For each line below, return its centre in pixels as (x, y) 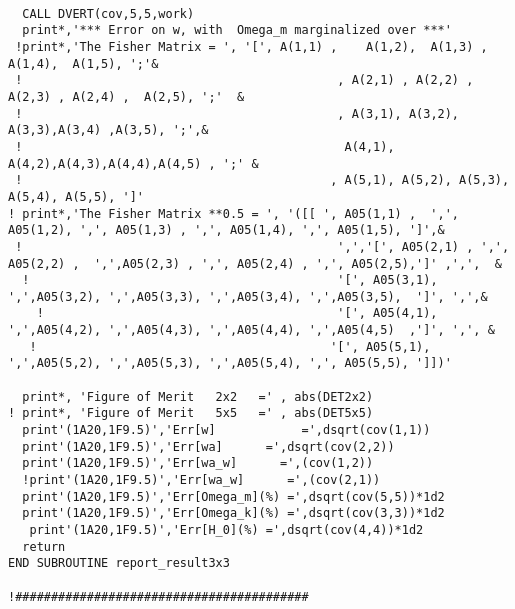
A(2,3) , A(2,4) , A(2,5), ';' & (126, 96)
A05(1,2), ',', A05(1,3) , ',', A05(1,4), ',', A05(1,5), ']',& (226, 230)
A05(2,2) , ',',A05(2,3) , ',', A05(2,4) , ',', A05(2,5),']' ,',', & (255, 263)
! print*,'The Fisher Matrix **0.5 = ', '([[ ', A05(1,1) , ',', (234, 213)
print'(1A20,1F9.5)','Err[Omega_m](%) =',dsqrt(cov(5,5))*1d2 (233, 496)
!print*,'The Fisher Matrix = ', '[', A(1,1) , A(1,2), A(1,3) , (251, 46)
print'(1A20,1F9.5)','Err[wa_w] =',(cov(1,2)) (198, 463)
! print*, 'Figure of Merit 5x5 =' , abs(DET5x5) (191, 413)
